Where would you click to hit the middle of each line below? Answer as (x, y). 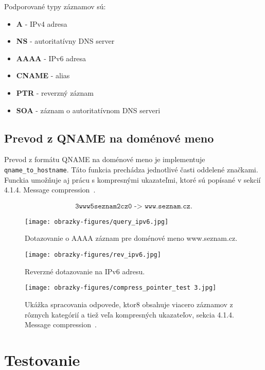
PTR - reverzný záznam (55, 92)
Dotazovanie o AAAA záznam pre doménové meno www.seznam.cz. (131, 238)
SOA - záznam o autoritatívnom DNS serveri (88, 110)
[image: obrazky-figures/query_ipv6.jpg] (97, 222)
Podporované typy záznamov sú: (55, 6)
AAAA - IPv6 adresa (51, 58)
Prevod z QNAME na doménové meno (109, 138)
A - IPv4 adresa (42, 23)
